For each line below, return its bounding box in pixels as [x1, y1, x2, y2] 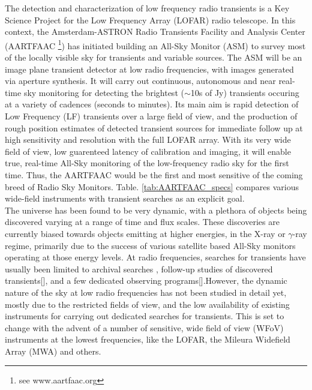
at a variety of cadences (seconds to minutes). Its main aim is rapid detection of [5, 98, 299, 110]
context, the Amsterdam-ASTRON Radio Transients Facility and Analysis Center [5, 25, 305, 38]
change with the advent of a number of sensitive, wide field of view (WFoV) [5, 321, 284, 334]
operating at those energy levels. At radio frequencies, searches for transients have [5, 251, 306, 263]
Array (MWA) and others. [5, 344, 101, 357]
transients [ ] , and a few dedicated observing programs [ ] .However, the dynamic [5, 274, 287, 287]
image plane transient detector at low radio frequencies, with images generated [5, 62, 294, 75]
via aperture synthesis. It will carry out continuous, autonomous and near [5, 74, 276, 87]
